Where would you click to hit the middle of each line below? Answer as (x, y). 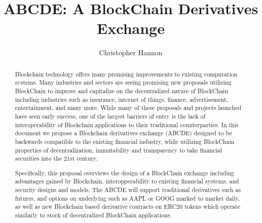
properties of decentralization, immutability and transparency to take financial (119, 150)
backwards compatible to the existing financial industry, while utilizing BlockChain (125, 141)
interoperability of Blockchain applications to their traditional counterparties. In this (127, 124)
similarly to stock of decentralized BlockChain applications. (93, 215)
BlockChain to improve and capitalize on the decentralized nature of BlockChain (122, 91)
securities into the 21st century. (56, 158)
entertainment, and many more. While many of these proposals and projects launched (128, 108)
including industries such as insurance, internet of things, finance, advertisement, (121, 99)
